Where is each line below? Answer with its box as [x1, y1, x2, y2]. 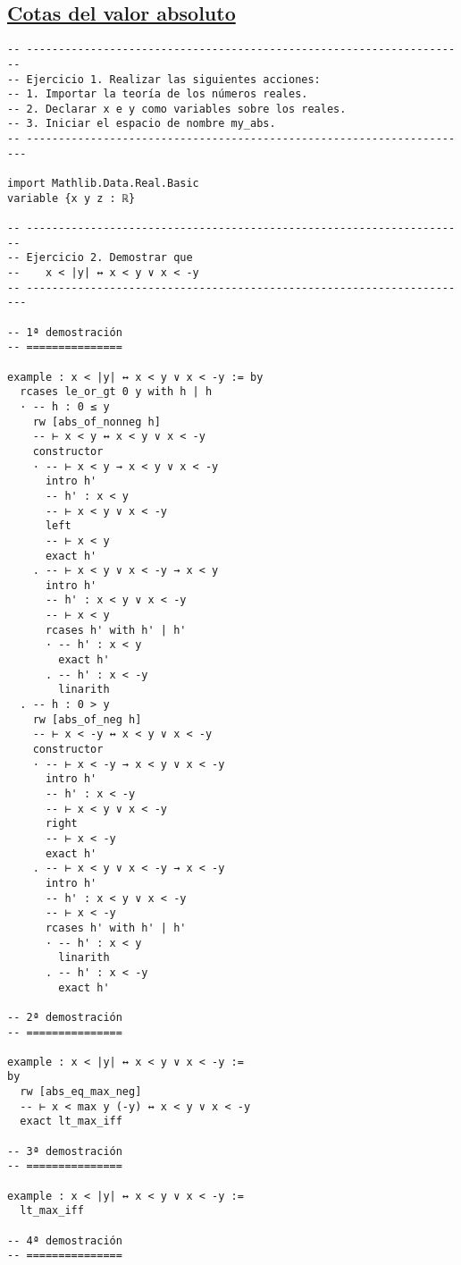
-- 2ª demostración [7, 1010, 122, 1024]
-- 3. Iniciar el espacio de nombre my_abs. [7, 117, 276, 131]
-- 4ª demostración [7, 1234, 122, 1247]
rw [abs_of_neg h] [32, 713, 142, 726]
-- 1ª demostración [7, 325, 122, 339]
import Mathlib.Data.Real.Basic [7, 177, 199, 190]
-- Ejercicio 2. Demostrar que [7, 251, 193, 265]
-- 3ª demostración [7, 1144, 122, 1158]
